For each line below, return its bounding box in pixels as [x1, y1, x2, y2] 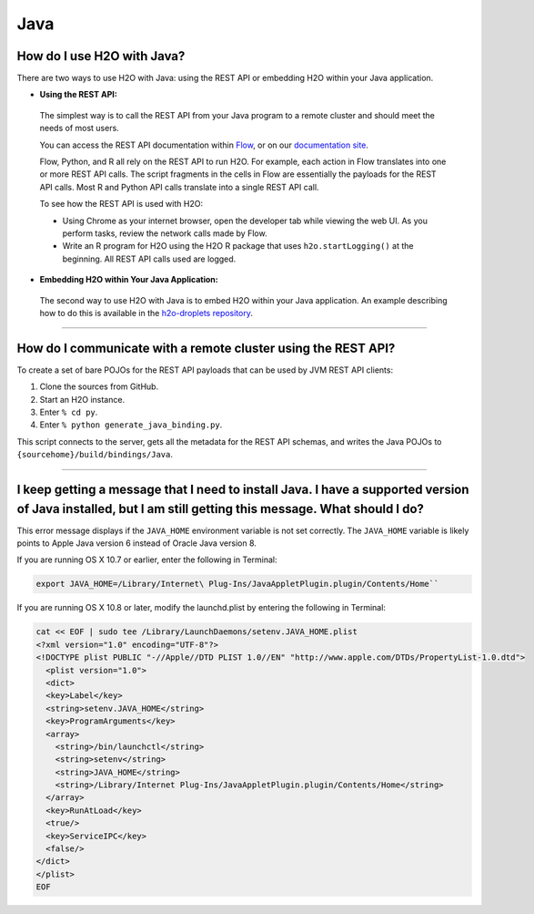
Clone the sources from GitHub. [39, 381, 159, 392]
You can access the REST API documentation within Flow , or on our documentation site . [39, 139, 368, 150]
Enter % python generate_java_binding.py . [39, 419, 223, 430]
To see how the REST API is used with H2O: [39, 199, 204, 210]
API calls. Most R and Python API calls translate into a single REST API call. [39, 181, 319, 192]
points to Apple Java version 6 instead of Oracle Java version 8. [16, 538, 257, 549]
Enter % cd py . [39, 406, 98, 417]
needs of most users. [39, 123, 120, 134]
